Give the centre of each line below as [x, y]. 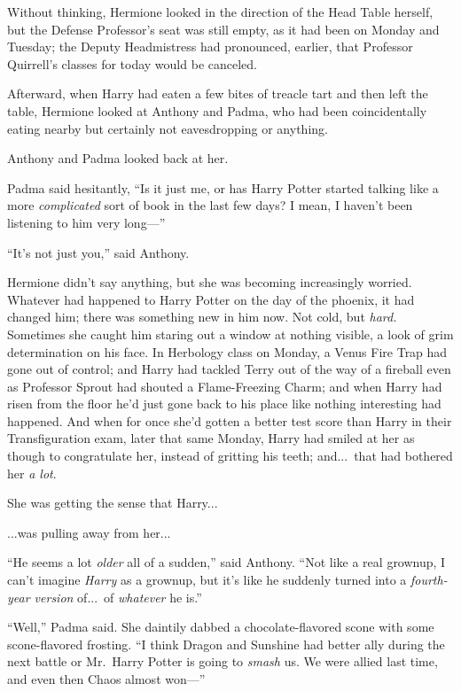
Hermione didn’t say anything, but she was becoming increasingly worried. [210, 282]
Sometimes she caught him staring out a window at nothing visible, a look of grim [230, 334]
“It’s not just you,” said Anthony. [98, 252]
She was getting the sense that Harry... [113, 503]
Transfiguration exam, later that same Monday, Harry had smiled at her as [211, 438]
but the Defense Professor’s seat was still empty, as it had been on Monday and [223, 29]
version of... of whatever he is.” [118, 597]
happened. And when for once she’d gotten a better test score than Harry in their [230, 420]
